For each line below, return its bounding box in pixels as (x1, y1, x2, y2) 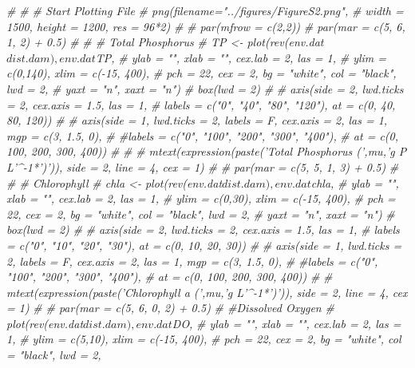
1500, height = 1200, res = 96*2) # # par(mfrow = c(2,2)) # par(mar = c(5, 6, (6, 18, 405, 34)
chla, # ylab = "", (310, 174, 399, 191)
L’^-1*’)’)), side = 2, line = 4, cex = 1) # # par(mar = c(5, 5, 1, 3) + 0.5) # (6, 158, 399, 175)
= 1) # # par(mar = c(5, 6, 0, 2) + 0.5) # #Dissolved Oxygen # (6, 299, 334, 316)
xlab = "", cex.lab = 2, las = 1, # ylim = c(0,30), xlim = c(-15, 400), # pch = (6, 190, 396, 207)
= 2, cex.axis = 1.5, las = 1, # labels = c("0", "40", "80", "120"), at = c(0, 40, (6, 96, 396, 113)
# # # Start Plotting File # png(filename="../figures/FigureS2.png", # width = (6, 2, 404, 18)
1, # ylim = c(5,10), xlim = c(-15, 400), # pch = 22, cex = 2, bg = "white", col (6, 330, 401, 347)
